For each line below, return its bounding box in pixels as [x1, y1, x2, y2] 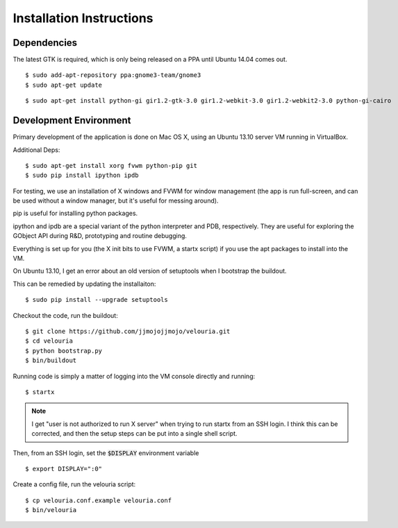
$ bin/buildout [25, 357, 77, 364]
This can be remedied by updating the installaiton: [13, 280, 156, 288]
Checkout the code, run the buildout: [13, 311, 118, 319]
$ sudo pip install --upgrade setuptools [25, 296, 168, 304]
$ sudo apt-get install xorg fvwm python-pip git [25, 162, 198, 169]
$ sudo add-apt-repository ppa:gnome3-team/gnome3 [25, 71, 201, 79]
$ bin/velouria [25, 506, 77, 514]
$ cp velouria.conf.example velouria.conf [25, 496, 172, 504]
